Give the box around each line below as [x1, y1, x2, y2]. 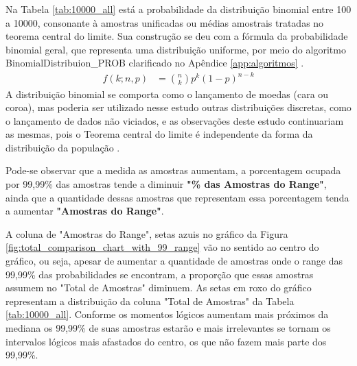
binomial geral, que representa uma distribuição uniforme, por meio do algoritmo [5, 42, 346, 56]
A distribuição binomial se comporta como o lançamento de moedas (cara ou [5, 86, 329, 101]
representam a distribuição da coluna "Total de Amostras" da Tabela [5, 293, 295, 308]
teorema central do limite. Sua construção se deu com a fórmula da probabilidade [5, 29, 348, 43]
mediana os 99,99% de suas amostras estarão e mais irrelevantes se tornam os [5, 321, 331, 334]
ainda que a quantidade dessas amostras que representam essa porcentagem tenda [5, 190, 349, 204]
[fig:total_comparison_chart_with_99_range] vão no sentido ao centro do [5, 240, 319, 254]
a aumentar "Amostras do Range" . [5, 204, 164, 218]
